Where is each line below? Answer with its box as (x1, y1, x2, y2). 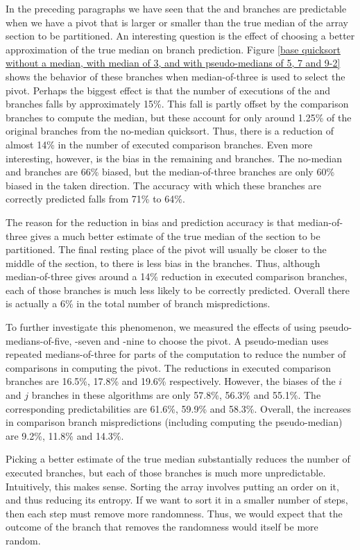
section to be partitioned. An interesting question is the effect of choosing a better (6, 28, 355, 43)
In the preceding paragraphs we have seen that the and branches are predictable (6, 1, 347, 15)
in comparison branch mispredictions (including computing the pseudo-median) (6, 415, 343, 429)
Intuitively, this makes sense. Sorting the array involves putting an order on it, (6, 479, 339, 493)
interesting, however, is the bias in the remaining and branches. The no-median (6, 151, 343, 165)
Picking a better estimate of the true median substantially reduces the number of (6, 452, 350, 466)
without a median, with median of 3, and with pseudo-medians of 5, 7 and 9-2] (6, 55, 341, 70)
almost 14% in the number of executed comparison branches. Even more (6, 137, 313, 151)
